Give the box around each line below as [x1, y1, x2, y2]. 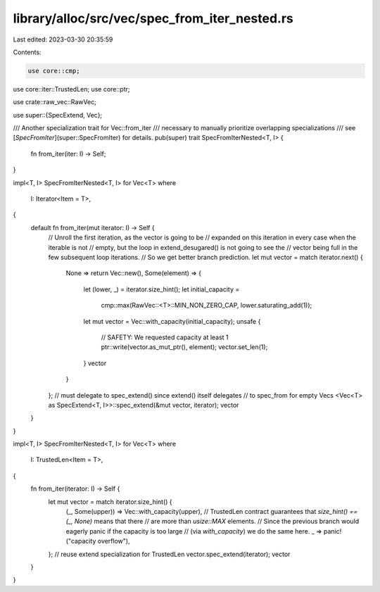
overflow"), [97, 537, 130, 546]
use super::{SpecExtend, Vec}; [13, 111, 103, 119]
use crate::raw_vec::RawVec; [13, 98, 96, 106]
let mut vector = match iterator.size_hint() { [48, 497, 172, 506]
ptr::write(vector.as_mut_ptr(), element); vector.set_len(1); [101, 343, 268, 351]
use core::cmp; [27, 67, 80, 75]
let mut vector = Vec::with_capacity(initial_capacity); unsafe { [83, 317, 261, 325]
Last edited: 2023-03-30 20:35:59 [13, 35, 113, 44]
